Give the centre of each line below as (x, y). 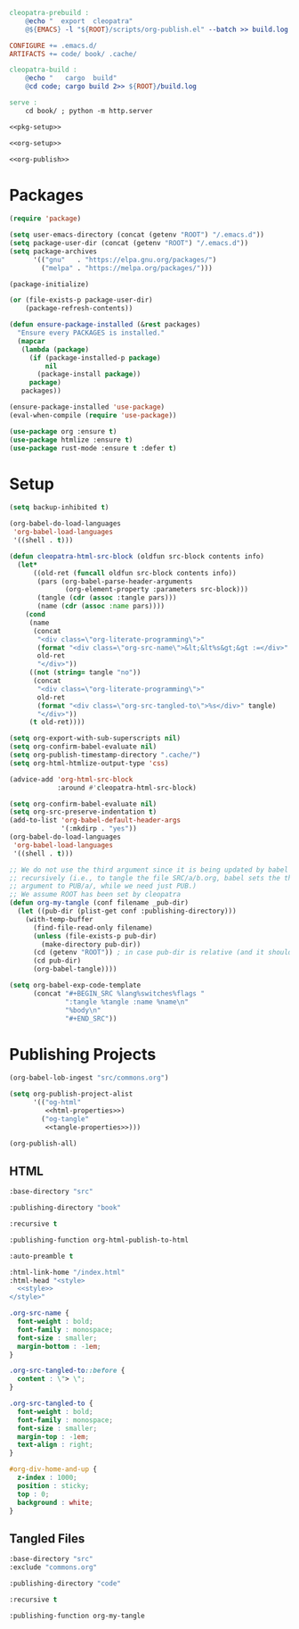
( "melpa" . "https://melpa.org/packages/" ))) (127, 268)
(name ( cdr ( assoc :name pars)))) (101, 607)
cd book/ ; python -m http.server (89, 111)
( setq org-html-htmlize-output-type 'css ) (89, 763)
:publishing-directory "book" (65, 1208)
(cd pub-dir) (57, 961)
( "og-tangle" (65, 1119)
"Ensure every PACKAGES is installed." (91, 333)
